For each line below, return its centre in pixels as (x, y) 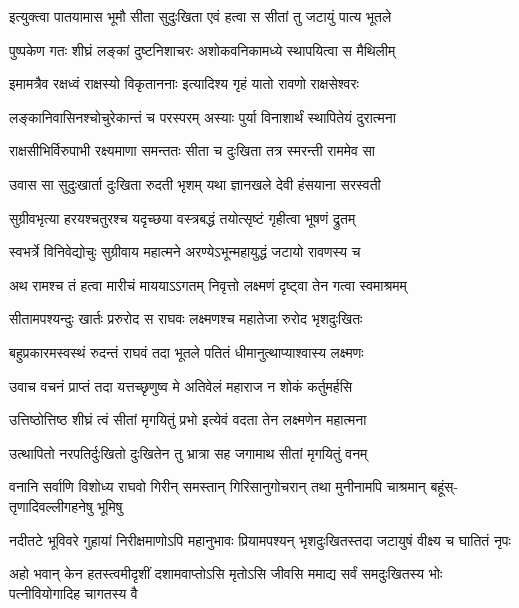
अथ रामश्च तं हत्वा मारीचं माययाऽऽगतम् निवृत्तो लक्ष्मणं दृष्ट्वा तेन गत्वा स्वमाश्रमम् (208, 284)
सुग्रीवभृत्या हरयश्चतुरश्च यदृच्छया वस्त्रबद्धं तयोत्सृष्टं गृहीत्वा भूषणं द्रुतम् (182, 217)
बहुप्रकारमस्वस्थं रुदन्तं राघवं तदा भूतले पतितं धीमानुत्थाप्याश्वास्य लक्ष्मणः (186, 351)
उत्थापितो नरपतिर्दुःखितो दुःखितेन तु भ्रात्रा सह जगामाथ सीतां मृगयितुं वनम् (188, 452)
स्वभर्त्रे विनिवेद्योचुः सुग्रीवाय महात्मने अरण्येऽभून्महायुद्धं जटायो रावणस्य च (185, 251)
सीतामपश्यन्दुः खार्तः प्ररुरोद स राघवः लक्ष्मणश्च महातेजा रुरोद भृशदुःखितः (186, 318)
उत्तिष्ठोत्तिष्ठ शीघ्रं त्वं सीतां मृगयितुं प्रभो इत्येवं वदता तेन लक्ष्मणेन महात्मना (188, 419)
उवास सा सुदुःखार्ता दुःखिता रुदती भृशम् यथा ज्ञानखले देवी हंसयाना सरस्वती (195, 183)
